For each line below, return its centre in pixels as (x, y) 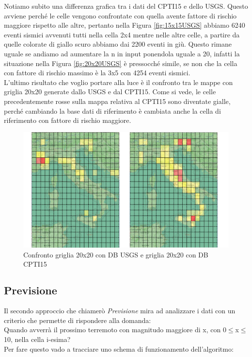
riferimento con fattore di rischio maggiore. (68, 120)
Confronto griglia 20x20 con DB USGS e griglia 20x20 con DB (116, 254)
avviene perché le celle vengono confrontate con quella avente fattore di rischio (120, 15)
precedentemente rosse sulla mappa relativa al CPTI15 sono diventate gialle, (117, 101)
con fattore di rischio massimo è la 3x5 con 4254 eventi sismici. (97, 73)
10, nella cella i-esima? (37, 339)
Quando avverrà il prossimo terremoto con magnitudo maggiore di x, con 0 (115, 330)
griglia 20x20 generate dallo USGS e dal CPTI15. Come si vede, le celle (110, 92)
